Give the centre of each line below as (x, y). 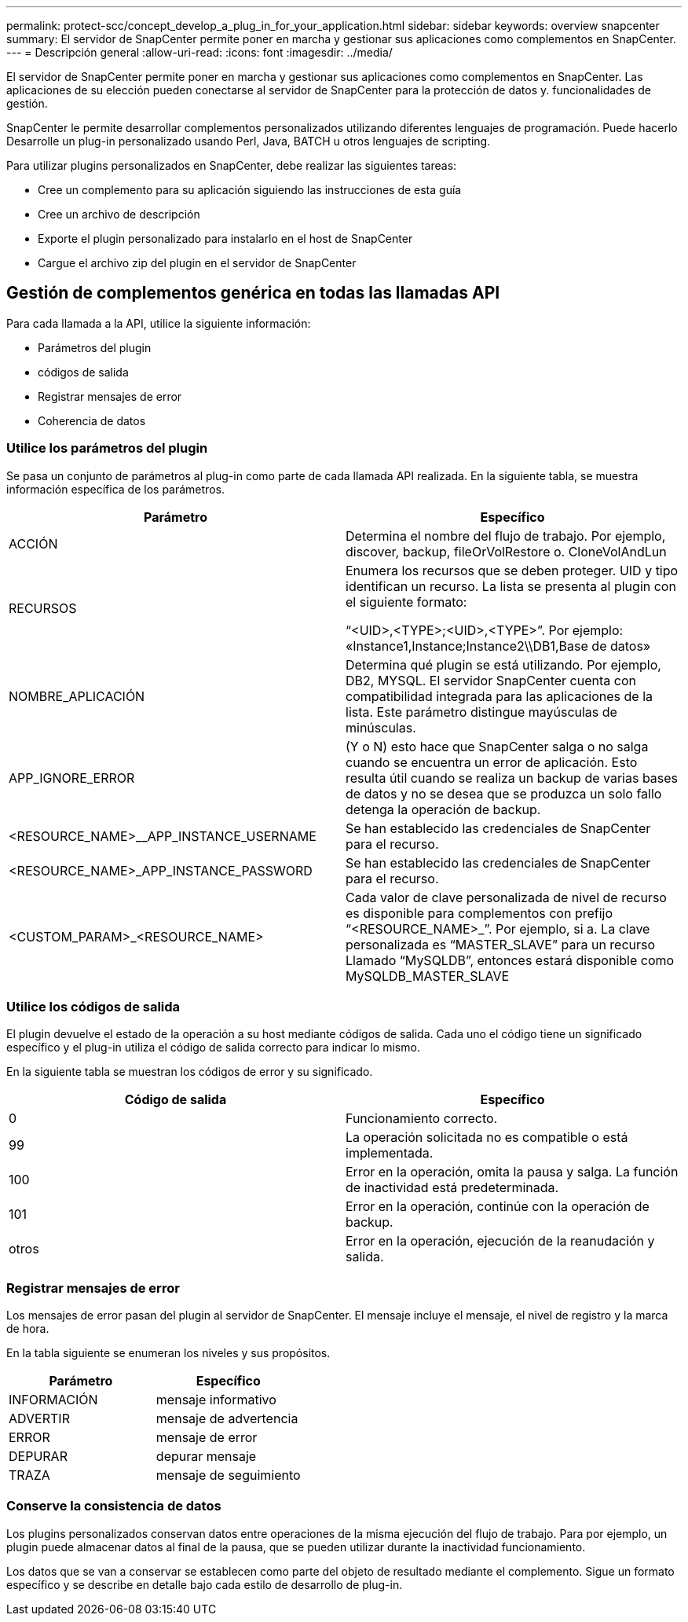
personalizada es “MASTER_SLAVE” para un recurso (501, 944)
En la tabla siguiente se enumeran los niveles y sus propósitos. (168, 1353)
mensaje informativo (216, 1400)
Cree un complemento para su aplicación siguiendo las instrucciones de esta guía (250, 190)
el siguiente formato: (406, 602)
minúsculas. (381, 727)
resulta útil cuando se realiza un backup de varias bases (512, 778)
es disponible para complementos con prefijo (479, 913)
